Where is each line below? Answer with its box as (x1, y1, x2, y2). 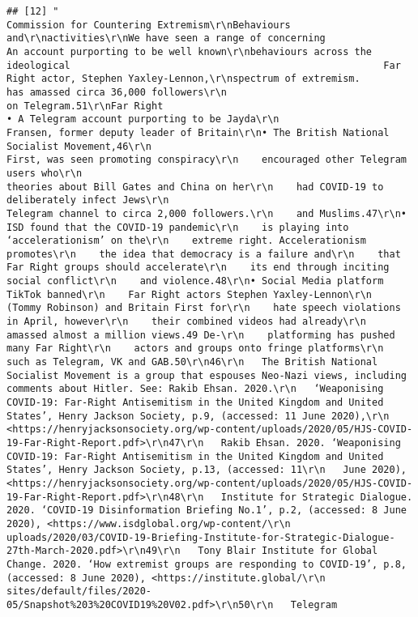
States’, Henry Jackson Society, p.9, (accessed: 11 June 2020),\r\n (6, 410, 390, 422)
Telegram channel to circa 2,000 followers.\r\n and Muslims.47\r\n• (6, 207, 407, 219)
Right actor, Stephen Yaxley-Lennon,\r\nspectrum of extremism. (6, 73, 360, 85)
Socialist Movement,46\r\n (6, 140, 151, 152)
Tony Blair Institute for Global (198, 545, 378, 557)
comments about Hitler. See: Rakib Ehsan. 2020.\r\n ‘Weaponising (6, 383, 384, 395)
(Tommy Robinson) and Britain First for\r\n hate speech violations (6, 302, 401, 314)
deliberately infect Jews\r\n (6, 194, 169, 206)
